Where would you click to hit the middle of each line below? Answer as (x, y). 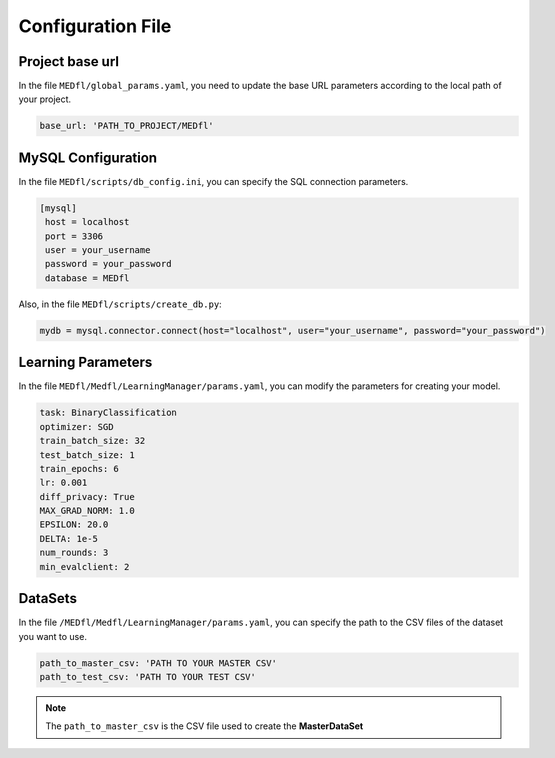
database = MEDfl (87, 278)
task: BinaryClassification (108, 413)
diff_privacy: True (87, 496)
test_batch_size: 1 (87, 454)
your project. (45, 99)
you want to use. (52, 636)
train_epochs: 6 (79, 468)
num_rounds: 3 (74, 553)
